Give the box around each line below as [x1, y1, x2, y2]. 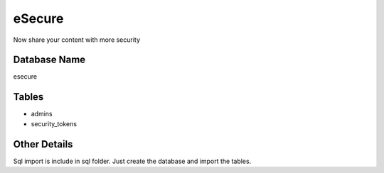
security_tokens [31, 119, 78, 128]
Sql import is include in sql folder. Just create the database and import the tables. [13, 157, 252, 165]
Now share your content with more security [13, 35, 141, 44]
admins [31, 110, 53, 118]
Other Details [13, 138, 73, 150]
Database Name [13, 54, 86, 66]
